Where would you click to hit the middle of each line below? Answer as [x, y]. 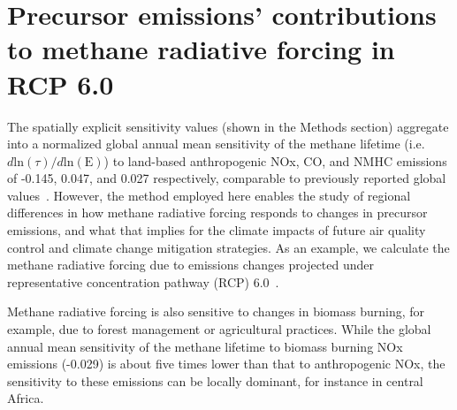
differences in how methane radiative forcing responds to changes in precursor [217, 213]
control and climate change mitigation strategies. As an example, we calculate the [228, 247]
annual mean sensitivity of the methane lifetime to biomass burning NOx [205, 346]
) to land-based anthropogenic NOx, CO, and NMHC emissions [275, 160]
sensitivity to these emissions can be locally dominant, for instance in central [215, 380]
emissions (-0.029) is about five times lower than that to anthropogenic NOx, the [226, 364]
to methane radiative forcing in [201, 49]
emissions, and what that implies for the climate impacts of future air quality [217, 230]
